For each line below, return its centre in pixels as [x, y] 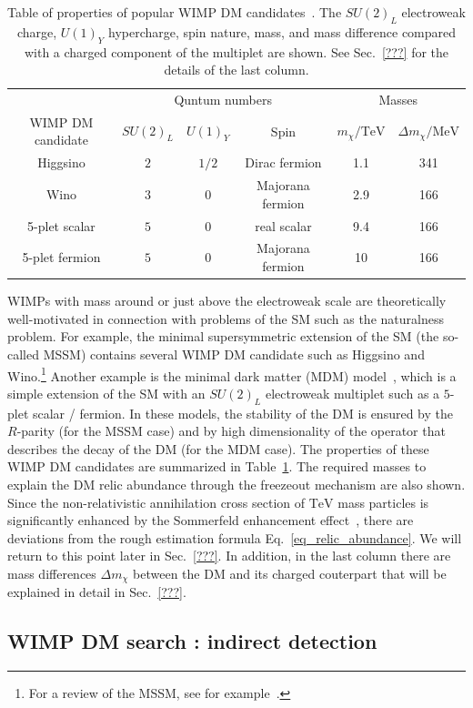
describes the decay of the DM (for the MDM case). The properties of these [218, 448]
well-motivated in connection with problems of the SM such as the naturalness [226, 318]
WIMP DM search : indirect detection [192, 641]
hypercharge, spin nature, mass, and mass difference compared [282, 31]
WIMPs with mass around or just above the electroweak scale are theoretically [227, 301]
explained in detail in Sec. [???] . [97, 592]
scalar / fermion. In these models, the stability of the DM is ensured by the [242, 413]
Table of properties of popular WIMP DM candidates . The [175, 12]
